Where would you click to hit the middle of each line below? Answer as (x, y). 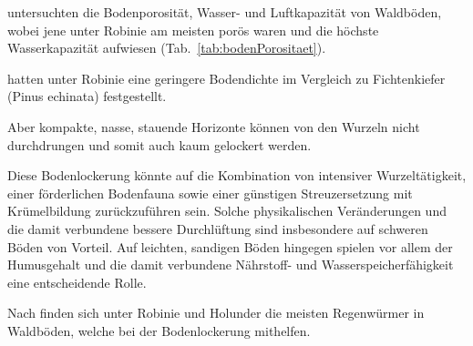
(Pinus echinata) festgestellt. (87, 96)
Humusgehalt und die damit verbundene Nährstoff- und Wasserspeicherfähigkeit (231, 265)
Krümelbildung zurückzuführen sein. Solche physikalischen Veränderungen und (227, 211)
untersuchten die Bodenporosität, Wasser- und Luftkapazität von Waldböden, (225, 12)
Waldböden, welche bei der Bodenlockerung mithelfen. (159, 330)
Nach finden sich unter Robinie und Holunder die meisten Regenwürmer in (216, 313)
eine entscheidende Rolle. (77, 282)
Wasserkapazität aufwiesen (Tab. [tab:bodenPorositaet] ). (167, 48)
